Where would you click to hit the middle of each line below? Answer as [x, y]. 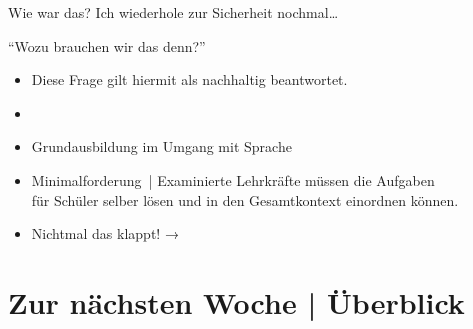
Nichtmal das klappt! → [105, 233]
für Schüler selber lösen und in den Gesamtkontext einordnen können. [245, 199]
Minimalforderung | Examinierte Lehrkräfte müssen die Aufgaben [233, 179]
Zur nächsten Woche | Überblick [236, 301]
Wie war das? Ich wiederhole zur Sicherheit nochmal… [173, 12]
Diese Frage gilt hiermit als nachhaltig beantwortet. [189, 79]
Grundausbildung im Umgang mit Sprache [161, 146]
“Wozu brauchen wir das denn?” [107, 45]
